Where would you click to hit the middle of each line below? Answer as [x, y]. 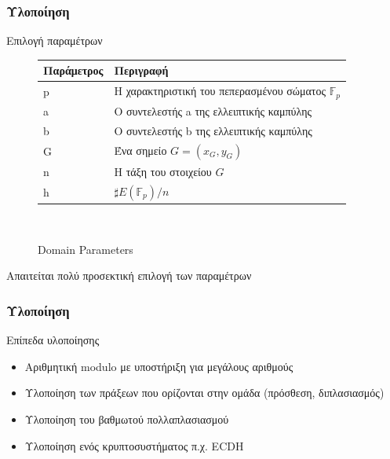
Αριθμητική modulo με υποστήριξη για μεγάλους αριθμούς [159, 366]
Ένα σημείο [140, 150]
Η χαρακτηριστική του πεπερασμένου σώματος [220, 91]
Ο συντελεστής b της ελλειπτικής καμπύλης [213, 130]
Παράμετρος [73, 70]
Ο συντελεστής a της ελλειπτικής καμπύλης [213, 110]
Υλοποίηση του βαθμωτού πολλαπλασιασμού [127, 419]
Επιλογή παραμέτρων [55, 40]
